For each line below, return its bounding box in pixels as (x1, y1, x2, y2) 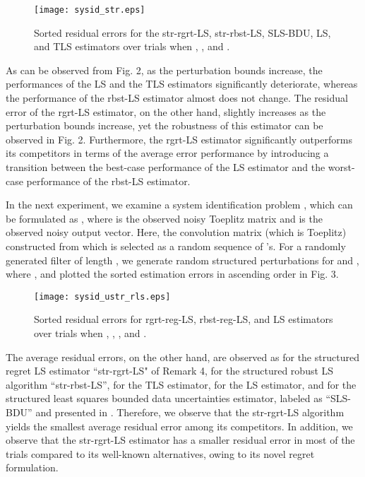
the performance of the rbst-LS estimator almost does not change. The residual (6, 90, 348, 105)
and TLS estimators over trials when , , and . (34, 39, 230, 54)
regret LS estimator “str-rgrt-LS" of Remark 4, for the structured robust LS (6, 363, 334, 378)
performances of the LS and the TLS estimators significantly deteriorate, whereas (6, 76, 358, 91)
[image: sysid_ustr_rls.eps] (34, 291, 171, 302)
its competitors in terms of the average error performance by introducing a (6, 146, 329, 160)
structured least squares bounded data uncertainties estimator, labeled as (6, 391, 323, 406)
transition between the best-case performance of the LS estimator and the (6, 160, 325, 174)
